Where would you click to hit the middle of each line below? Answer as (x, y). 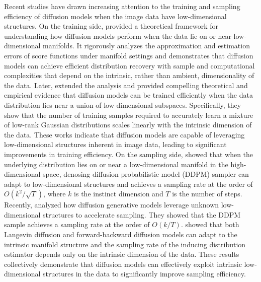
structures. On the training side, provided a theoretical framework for (111, 26)
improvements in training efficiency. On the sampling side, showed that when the (129, 154)
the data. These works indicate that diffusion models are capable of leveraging (124, 134)
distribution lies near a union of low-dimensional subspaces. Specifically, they (123, 104)
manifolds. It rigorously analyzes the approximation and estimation (146, 46)
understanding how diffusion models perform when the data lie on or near (118, 36)
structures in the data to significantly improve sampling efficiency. (144, 274)
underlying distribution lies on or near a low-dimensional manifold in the (116, 164)
